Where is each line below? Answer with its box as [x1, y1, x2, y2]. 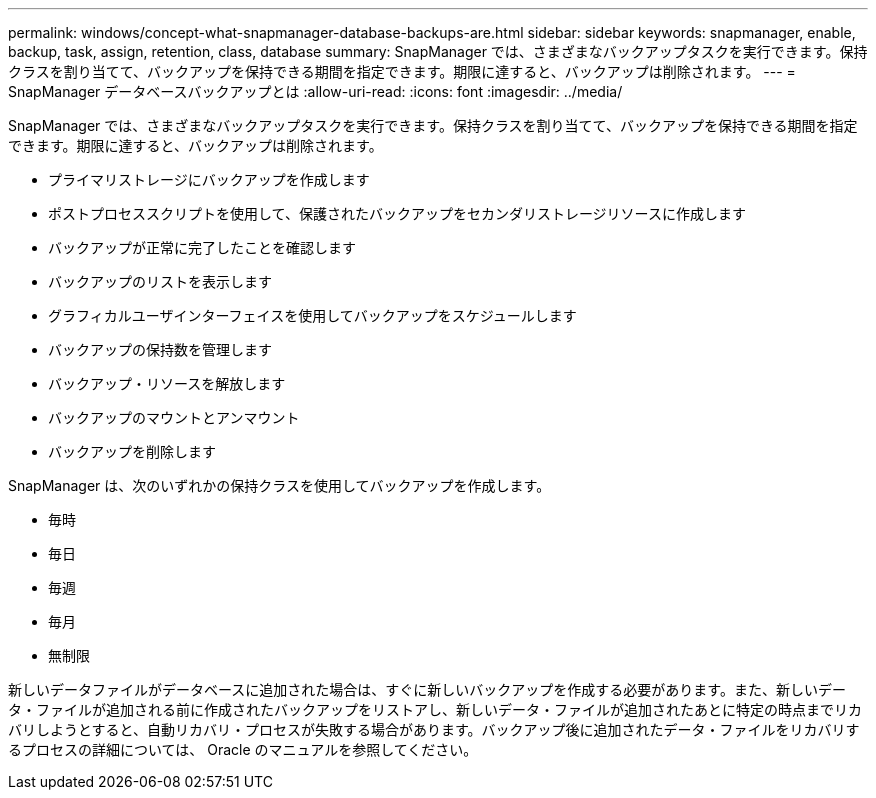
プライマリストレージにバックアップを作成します [48, 171, 370, 188]
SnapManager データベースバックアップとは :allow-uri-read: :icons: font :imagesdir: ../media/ [8, 83, 623, 100]
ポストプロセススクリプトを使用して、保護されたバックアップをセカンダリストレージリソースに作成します [48, 205, 746, 222]
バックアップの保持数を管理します [48, 341, 272, 358]
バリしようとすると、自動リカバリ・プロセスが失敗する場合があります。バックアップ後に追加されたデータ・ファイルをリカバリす [8, 721, 860, 738]
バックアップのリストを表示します [48, 273, 272, 290]
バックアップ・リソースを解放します [48, 375, 286, 392]
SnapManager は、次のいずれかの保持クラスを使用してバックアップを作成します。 [8, 477, 551, 494]
